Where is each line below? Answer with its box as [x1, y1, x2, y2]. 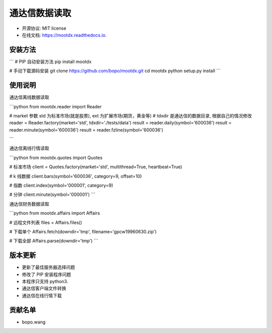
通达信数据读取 [9, 8, 72, 19]
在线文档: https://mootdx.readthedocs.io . [22, 32, 107, 38]
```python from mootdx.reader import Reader [9, 103, 102, 109]
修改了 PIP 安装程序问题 [22, 271, 72, 277]
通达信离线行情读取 [9, 145, 49, 151]
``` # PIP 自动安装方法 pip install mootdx [9, 58, 92, 64]
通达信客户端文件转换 [22, 285, 66, 292]
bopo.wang [22, 319, 46, 325]
